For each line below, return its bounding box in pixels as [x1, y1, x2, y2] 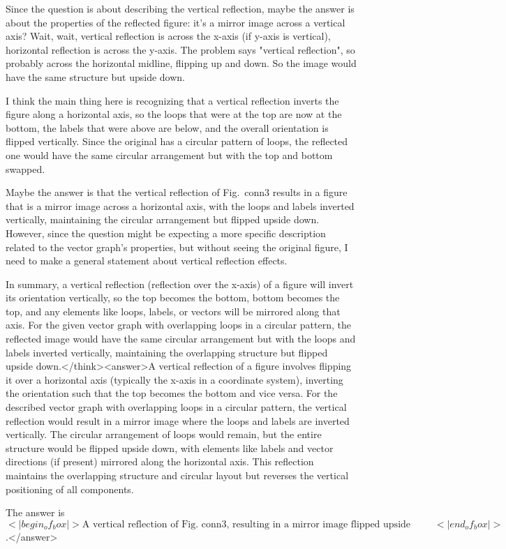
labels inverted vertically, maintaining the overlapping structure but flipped [6, 345, 328, 359]
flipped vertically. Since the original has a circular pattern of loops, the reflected [6, 134, 348, 149]
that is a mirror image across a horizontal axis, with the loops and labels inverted [6, 198, 355, 213]
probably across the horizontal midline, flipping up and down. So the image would [6, 56, 357, 70]
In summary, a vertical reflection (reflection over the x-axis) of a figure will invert [6, 276, 354, 291]
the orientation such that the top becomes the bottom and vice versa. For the [6, 386, 338, 400]
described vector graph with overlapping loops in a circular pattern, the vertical [6, 400, 347, 414]
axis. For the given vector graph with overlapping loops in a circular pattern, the [6, 317, 351, 332]
